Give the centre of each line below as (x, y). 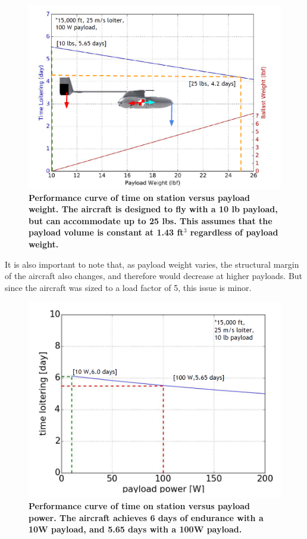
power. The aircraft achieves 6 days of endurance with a (146, 517)
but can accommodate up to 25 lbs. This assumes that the (151, 220)
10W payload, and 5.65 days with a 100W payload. (135, 529)
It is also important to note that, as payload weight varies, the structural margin (152, 264)
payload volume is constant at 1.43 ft (106, 232)
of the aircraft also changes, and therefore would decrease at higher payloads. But (154, 276)
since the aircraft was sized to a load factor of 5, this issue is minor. (128, 287)
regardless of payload (234, 232)
